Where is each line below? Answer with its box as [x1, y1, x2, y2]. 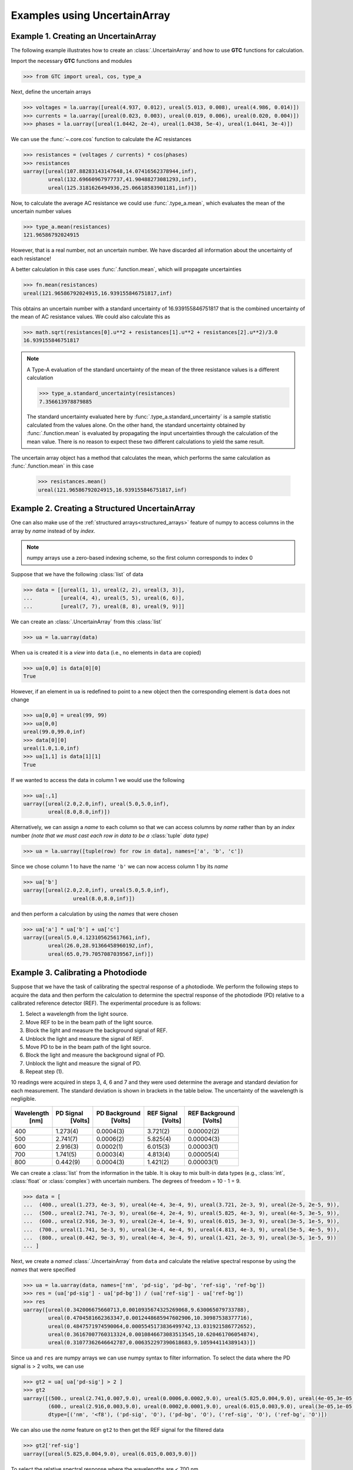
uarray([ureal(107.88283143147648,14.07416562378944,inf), [23, 168, 197, 175]
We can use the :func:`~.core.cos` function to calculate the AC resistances [11, 136, 192, 143]
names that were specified [11, 1266, 76, 1273]
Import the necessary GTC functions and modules [11, 58, 132, 65]
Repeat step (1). [25, 1068, 64, 1075]
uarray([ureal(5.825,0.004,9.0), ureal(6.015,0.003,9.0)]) [23, 1450, 197, 1457]
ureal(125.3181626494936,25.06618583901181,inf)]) [48, 184, 197, 191]
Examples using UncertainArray [11, 9, 171, 22]
